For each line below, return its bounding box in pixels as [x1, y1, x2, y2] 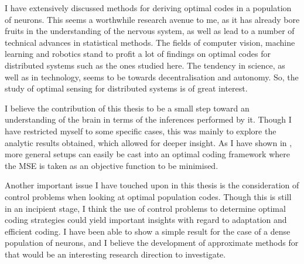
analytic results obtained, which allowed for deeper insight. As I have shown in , [5, 136, 292, 148]
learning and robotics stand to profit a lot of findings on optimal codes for [5, 48, 271, 60]
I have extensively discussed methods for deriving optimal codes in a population [5, 2, 292, 13]
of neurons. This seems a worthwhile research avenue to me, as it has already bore [5, 13, 300, 25]
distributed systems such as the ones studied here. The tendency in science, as [5, 59, 285, 71]
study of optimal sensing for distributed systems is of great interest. [5, 82, 248, 94]
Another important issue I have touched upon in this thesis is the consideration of [5, 179, 299, 191]
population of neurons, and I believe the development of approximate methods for [5, 236, 299, 249]
